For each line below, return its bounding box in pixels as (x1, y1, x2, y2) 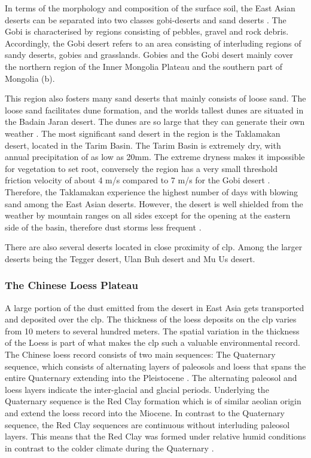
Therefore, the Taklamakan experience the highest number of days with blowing (5, 185, 298, 198)
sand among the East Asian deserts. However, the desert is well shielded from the (5, 197, 303, 210)
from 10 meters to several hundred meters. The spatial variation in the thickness (5, 324, 300, 337)
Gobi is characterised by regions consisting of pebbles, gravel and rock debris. (5, 25, 289, 38)
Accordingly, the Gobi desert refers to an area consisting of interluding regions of (5, 36, 301, 49)
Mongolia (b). (5, 72, 55, 84)
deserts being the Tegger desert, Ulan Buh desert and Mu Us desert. (5, 252, 255, 265)
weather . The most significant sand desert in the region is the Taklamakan (5, 127, 280, 139)
